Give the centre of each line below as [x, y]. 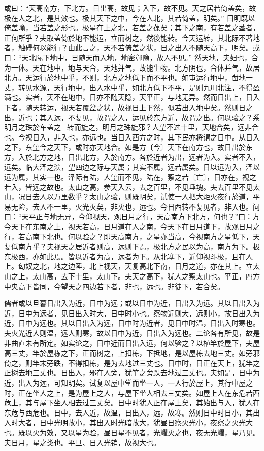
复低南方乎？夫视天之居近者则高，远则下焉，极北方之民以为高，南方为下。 [128, 246]
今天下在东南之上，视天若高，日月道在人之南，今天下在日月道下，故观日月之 [132, 227]
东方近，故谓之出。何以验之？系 [206, 117]
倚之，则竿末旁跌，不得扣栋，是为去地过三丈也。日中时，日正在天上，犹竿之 [132, 362]
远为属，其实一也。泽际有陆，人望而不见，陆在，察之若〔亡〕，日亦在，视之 [130, 177]
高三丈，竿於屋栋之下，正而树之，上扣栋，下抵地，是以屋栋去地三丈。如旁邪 [132, 353]
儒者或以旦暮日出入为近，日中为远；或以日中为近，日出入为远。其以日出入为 [132, 303]
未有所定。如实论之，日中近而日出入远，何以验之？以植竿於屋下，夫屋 [142, 343]
